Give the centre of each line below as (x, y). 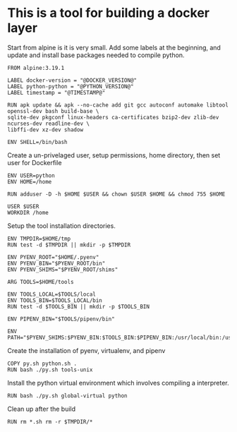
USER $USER (23, 206)
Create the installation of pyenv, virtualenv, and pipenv (86, 350)
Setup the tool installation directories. (62, 226)
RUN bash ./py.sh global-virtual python (68, 396)
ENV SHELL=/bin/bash (38, 142)
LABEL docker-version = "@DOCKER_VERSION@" (72, 80)
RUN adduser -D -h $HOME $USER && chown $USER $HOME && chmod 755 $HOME (116, 194)
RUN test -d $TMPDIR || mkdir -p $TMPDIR (69, 245)
